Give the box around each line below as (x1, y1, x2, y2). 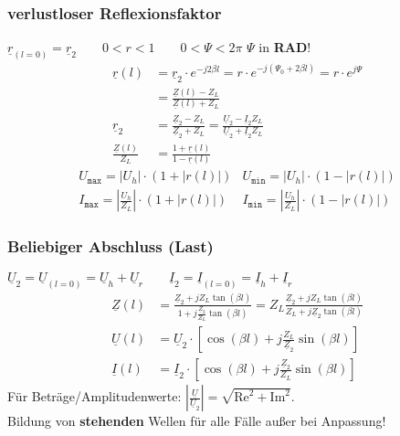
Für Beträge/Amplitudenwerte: (7, 387, 182, 406)
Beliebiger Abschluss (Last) (7, 235, 214, 258)
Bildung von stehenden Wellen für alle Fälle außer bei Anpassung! (7, 411, 386, 431)
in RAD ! (258, 37, 311, 57)
